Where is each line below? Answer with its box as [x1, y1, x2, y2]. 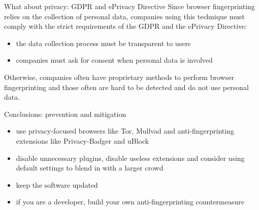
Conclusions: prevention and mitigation [4, 108, 126, 119]
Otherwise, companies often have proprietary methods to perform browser [4, 71, 234, 82]
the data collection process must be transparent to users [16, 37, 191, 48]
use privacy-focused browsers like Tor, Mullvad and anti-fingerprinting [16, 125, 234, 136]
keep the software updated [16, 179, 98, 190]
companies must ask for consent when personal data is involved [16, 55, 213, 65]
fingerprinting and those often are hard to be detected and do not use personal [4, 81, 249, 92]
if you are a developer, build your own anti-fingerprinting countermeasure [16, 196, 244, 207]
